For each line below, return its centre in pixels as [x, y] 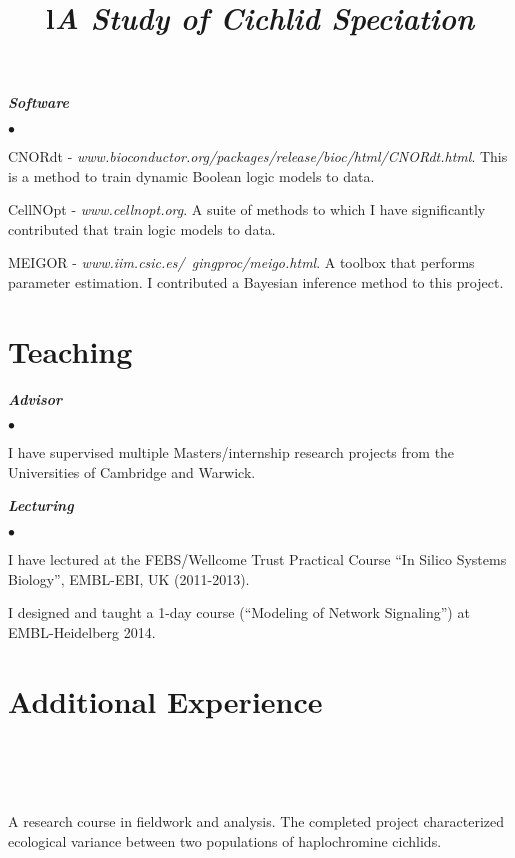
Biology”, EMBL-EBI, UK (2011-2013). [129, 578]
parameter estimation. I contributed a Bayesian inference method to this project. [256, 281]
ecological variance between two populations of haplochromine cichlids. [225, 840]
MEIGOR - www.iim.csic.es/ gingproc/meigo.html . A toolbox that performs [241, 262]
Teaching [70, 350]
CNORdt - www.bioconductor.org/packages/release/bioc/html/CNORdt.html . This [258, 155]
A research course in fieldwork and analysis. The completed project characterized [256, 821]
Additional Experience [165, 700]
